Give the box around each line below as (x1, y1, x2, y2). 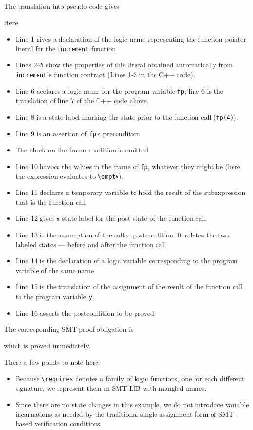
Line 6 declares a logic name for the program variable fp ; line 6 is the (15, 86, 224, 96)
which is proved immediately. (4, 340, 91, 350)
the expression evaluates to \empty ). (15, 171, 124, 181)
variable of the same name (15, 265, 94, 275)
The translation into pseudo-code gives (4, 1, 119, 11)
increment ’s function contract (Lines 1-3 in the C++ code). (15, 69, 195, 80)
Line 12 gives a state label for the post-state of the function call (15, 213, 206, 223)
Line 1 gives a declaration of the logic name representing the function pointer (15, 34, 246, 44)
